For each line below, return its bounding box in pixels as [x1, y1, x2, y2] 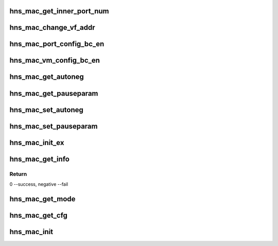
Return [9, 170, 27, 178]
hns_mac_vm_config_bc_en [9, 56, 100, 65]
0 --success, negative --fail [9, 181, 68, 187]
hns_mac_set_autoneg [9, 106, 83, 114]
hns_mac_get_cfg [9, 211, 68, 220]
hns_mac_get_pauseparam [9, 89, 98, 98]
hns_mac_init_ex [9, 138, 64, 147]
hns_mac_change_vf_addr [9, 23, 95, 32]
